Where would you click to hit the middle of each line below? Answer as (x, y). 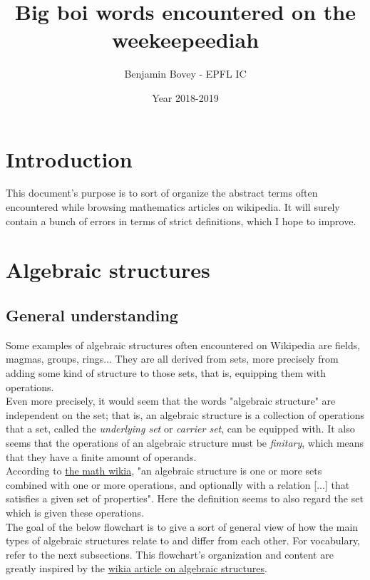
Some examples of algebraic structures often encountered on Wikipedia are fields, (183, 345)
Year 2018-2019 (185, 97)
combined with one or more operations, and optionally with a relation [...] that (178, 484)
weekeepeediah (185, 40)
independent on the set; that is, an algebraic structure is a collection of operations (185, 414)
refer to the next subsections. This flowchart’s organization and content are (170, 554)
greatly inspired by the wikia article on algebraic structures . (137, 568)
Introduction (69, 159)
